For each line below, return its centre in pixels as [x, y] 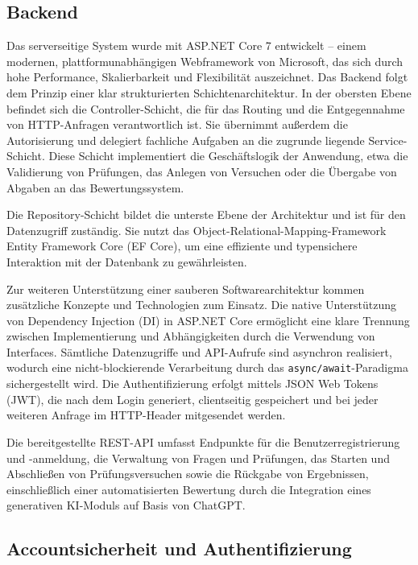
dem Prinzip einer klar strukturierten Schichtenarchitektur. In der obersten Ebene [209, 92]
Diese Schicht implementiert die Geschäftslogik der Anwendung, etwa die [228, 156]
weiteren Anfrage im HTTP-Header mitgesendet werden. [146, 415]
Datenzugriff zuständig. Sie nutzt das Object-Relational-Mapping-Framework [197, 230]
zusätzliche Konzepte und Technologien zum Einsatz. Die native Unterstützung [202, 305]
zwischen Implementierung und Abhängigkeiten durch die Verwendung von [191, 336]
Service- [388, 140]
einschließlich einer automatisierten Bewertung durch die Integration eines [189, 489]
